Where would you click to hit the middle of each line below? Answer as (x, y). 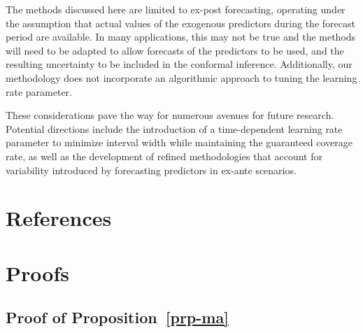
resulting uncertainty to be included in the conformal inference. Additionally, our (179, 64)
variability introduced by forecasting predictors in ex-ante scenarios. (151, 170)
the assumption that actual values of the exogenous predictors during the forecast (180, 23)
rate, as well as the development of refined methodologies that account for (164, 156)
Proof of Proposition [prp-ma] (117, 317)
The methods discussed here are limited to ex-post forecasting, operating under (176, 9)
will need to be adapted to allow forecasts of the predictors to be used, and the (175, 50)
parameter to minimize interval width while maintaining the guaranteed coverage (179, 142)
